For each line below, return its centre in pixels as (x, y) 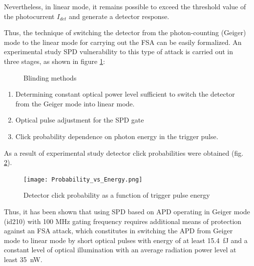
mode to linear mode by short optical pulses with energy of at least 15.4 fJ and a (126, 240)
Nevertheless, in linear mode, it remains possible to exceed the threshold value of (125, 6)
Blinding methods (50, 77)
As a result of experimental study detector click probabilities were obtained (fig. (124, 153)
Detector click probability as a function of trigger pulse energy (117, 195)
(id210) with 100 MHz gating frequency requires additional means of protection (123, 221)
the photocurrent (29, 16)
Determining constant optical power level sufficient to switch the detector (125, 94)
